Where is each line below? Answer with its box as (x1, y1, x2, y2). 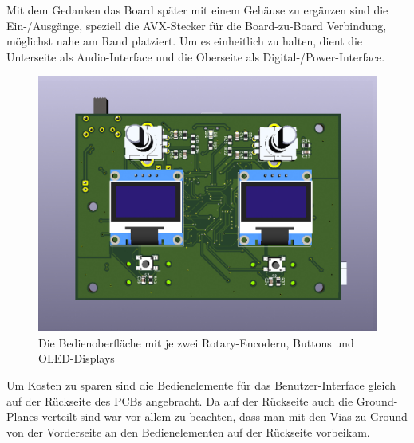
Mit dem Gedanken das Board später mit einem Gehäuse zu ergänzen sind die (6, 2, 388, 18)
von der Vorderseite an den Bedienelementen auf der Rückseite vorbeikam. (6, 423, 370, 440)
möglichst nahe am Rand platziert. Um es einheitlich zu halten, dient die (6, 33, 363, 49)
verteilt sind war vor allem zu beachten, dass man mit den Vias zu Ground (41, 408, 408, 425)
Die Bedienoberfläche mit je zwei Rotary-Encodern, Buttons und (38, 334, 354, 351)
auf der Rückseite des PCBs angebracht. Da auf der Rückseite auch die (6, 392, 353, 409)
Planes (6, 408, 38, 425)
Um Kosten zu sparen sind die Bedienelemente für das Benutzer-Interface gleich (6, 376, 396, 393)
